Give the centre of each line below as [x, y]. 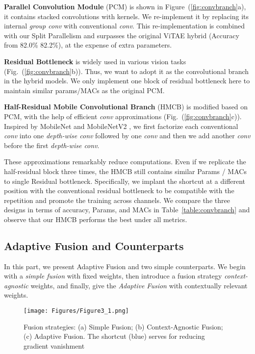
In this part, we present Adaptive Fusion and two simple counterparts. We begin [125, 266]
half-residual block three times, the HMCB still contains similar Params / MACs [125, 171]
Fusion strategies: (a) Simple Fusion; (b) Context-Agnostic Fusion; [123, 326]
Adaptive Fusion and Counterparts [94, 245]
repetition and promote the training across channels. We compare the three [117, 200]
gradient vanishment [54, 345]
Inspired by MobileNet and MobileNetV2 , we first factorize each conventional [121, 126]
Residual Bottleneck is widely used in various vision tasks [95, 61]
